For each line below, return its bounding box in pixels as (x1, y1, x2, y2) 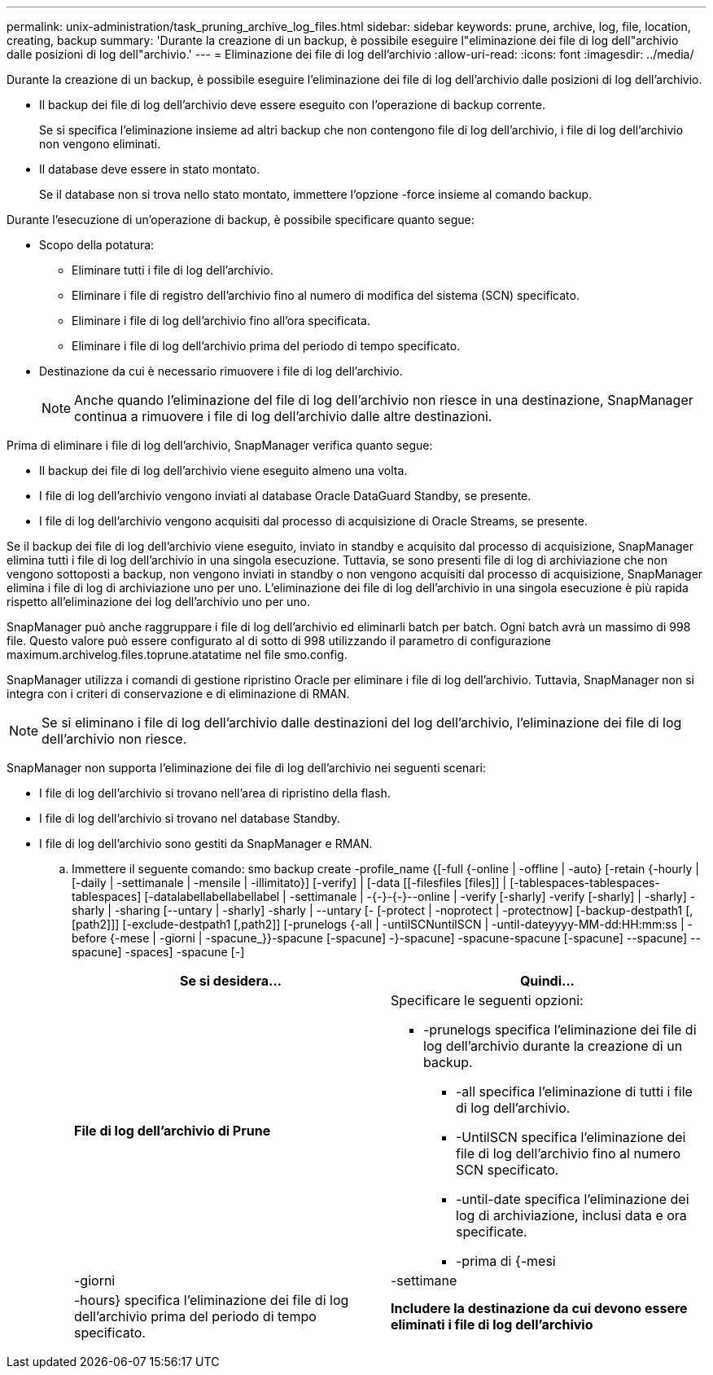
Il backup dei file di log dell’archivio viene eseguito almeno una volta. (39, 463, 408, 477)
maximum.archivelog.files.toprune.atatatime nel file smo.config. (7, 648, 348, 661)
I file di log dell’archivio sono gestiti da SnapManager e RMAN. (39, 837, 373, 850)
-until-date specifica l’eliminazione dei (456, 1191, 689, 1207)
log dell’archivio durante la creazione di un (423, 1038, 683, 1054)
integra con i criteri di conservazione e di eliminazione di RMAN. (7, 687, 350, 701)
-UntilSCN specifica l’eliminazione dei (456, 1129, 686, 1145)
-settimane (391, 1272, 457, 1289)
